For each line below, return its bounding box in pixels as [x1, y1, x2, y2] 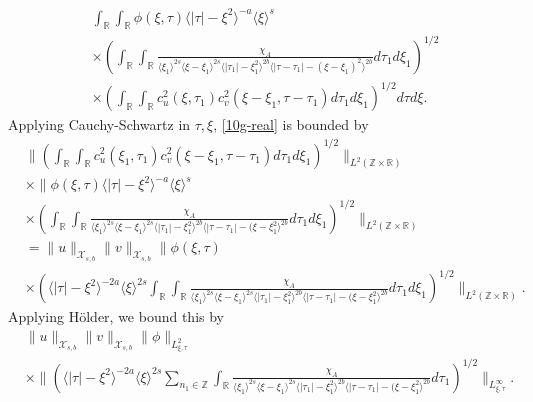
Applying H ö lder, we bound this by [8, 306, 225, 327]
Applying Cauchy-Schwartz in [8, 114, 191, 135]
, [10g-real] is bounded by [213, 114, 369, 135]
